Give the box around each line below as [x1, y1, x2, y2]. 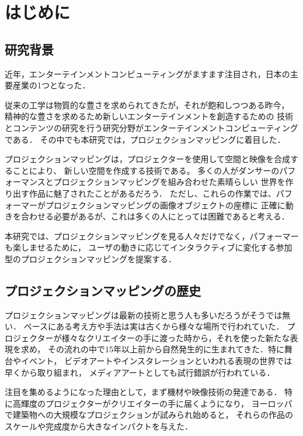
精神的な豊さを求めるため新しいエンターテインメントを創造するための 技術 [5, 110, 294, 122]
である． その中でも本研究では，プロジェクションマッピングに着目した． [5, 133, 285, 145]
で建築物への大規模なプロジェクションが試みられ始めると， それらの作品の [5, 408, 294, 421]
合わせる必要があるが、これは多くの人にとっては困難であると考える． [20, 210, 290, 222]
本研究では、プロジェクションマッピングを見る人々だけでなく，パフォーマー [5, 229, 299, 242]
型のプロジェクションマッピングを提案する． [5, 252, 176, 265]
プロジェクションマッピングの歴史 [5, 281, 201, 299]
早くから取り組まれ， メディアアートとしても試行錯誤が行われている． [5, 366, 275, 378]
